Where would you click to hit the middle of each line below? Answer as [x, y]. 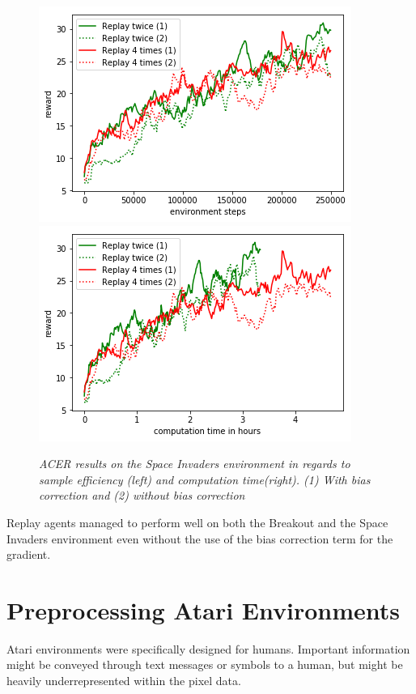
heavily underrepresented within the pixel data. [124, 681]
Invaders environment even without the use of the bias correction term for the [200, 538]
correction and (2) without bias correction [142, 495]
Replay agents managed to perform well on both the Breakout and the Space [197, 522]
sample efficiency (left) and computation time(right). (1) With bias [205, 479]
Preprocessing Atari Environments [204, 609]
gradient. [29, 554]
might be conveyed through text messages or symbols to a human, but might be [205, 664]
